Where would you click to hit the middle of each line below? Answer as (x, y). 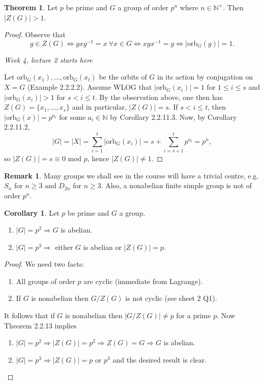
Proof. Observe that (35, 34)
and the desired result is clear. (160, 359)
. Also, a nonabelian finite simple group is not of (176, 185)
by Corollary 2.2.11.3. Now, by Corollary (173, 117)
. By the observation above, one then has (159, 97)
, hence (98, 158)
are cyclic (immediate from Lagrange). (143, 281)
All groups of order (46, 281)
